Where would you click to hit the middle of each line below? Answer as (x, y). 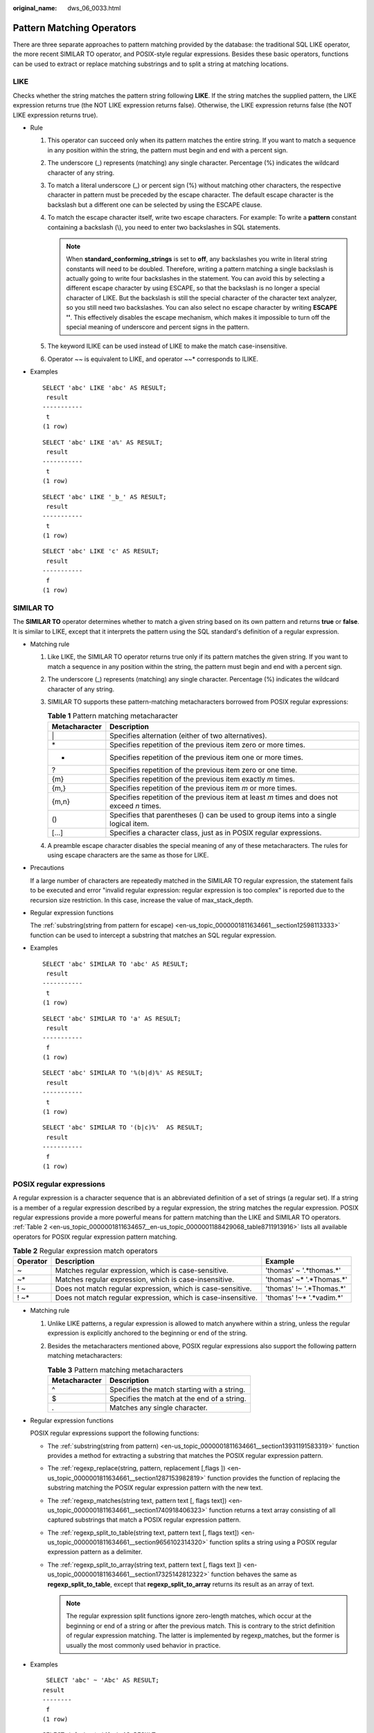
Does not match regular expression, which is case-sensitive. (153, 1289)
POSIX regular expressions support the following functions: (115, 1433)
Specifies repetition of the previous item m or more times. (203, 788)
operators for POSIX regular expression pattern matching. (95, 1237)
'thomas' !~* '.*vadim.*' (304, 1298)
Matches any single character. (159, 1407)
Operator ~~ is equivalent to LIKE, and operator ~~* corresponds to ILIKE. (153, 359)
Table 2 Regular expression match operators (86, 1251)
